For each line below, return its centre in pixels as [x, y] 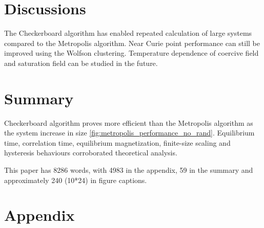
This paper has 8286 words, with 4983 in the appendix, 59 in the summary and [129, 170]
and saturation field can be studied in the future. [81, 63]
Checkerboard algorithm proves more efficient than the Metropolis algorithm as [129, 122]
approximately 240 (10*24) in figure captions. [76, 180]
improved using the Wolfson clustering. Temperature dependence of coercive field [131, 53]
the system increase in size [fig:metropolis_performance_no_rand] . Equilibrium [129, 133]
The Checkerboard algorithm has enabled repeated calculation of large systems [128, 33]
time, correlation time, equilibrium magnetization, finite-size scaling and [117, 142]
